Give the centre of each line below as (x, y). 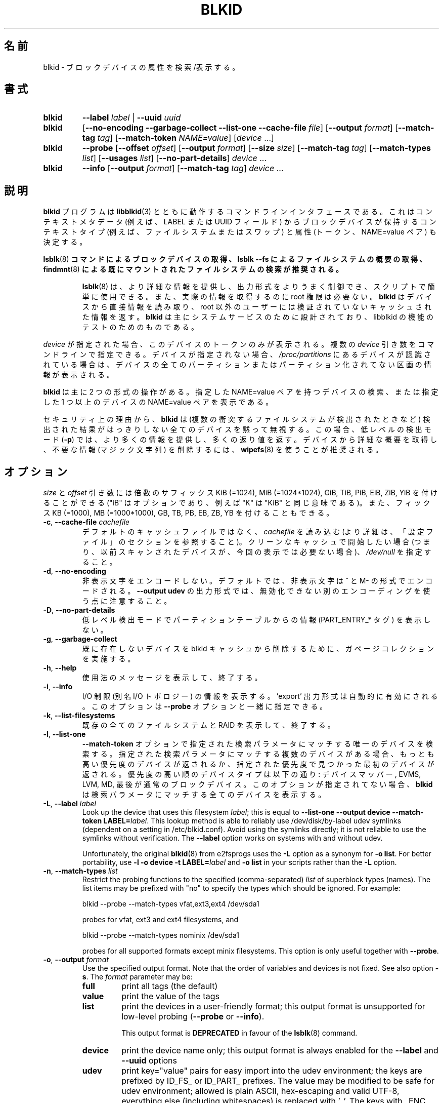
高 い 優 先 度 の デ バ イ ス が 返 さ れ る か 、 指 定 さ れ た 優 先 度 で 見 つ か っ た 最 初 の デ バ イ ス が (258, 764)
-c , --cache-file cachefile (86, 522)
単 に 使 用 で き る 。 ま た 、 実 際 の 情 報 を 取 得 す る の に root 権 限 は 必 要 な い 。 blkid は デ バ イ (257, 297)
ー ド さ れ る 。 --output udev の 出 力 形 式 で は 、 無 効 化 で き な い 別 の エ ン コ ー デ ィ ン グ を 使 (256, 591)
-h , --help (60, 668)
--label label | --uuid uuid (131, 118)
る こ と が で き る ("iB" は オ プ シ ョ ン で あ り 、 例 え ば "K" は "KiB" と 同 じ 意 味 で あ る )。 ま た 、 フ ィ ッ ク (237, 503)
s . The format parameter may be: (137, 977)
